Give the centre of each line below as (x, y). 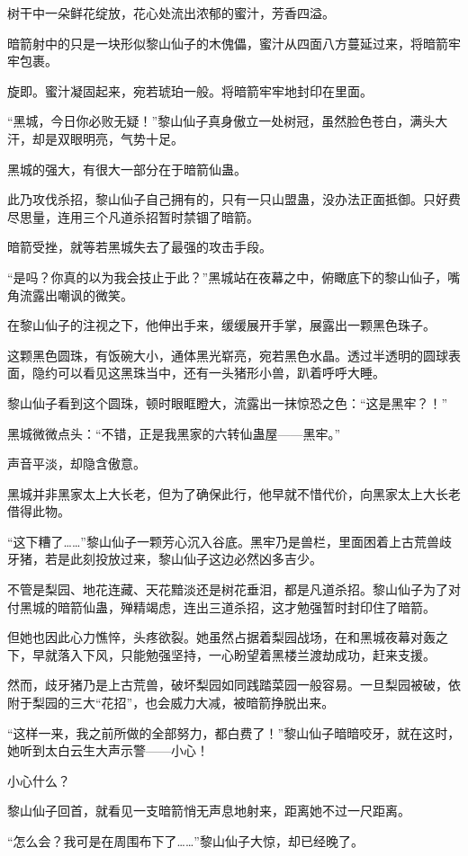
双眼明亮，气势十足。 (120, 138)
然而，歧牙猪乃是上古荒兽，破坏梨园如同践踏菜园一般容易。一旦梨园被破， (228, 685)
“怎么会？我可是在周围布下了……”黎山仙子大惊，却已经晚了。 (185, 841)
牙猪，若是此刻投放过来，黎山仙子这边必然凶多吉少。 (165, 559)
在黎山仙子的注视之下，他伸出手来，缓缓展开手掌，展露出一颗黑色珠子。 (221, 325)
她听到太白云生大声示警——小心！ (108, 750)
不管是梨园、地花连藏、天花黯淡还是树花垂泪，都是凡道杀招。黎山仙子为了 (228, 589)
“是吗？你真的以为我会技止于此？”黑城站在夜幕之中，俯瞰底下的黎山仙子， (228, 276)
